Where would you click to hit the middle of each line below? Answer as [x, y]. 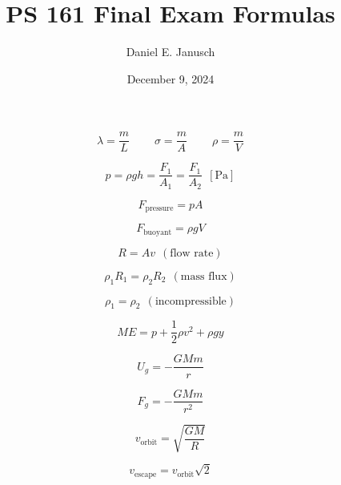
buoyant [158, 232]
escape [146, 474]
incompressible [191, 301]
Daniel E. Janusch [170, 52]
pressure [159, 209]
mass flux [204, 276]
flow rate [192, 253]
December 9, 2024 [170, 78]
